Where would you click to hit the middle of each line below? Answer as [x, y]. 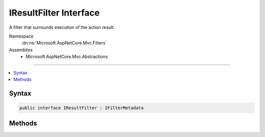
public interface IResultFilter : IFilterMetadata [82, 108]
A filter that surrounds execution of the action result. [62, 27]
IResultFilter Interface [54, 13]
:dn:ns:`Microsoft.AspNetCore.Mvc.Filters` [64, 43]
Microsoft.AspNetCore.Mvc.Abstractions [67, 57]
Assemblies [21, 50]
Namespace [21, 36]
